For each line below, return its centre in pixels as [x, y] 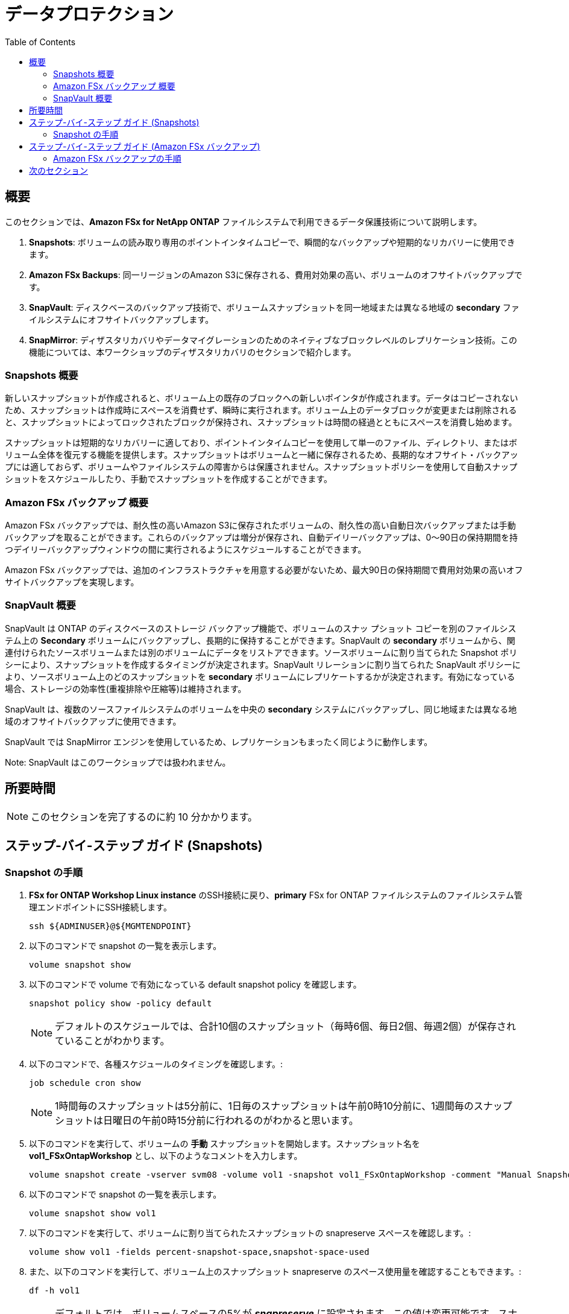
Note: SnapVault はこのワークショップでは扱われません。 [118, 762]
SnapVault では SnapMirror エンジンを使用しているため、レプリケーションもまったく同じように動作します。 [219, 741]
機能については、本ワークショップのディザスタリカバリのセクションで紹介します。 [193, 352]
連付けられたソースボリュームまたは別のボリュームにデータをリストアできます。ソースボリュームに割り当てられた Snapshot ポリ [261, 652]
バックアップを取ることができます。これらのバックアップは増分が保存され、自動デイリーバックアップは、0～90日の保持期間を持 [261, 538]
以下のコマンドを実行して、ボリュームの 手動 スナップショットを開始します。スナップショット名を [225, 1143]
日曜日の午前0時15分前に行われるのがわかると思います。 [231, 1120]
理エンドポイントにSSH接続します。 [100, 907]
